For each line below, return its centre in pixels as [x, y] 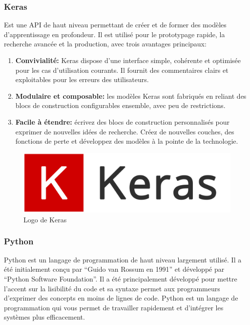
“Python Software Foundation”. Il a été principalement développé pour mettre [121, 278]
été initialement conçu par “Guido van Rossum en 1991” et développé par [114, 269]
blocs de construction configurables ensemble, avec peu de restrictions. [120, 105]
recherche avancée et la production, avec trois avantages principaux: [105, 44]
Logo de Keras [45, 219]
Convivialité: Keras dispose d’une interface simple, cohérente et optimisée [128, 60]
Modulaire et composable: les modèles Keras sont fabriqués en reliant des [131, 96]
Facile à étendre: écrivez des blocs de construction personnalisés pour [123, 121]
